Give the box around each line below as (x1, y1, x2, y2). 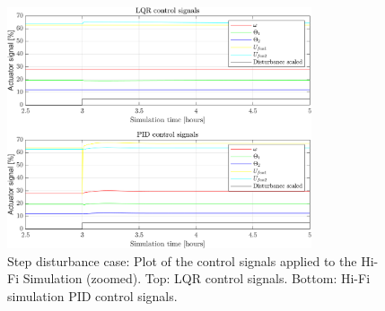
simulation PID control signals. (7, 287, 178, 306)
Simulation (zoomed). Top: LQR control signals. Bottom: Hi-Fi (22, 269, 371, 288)
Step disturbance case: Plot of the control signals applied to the (7, 251, 357, 270)
